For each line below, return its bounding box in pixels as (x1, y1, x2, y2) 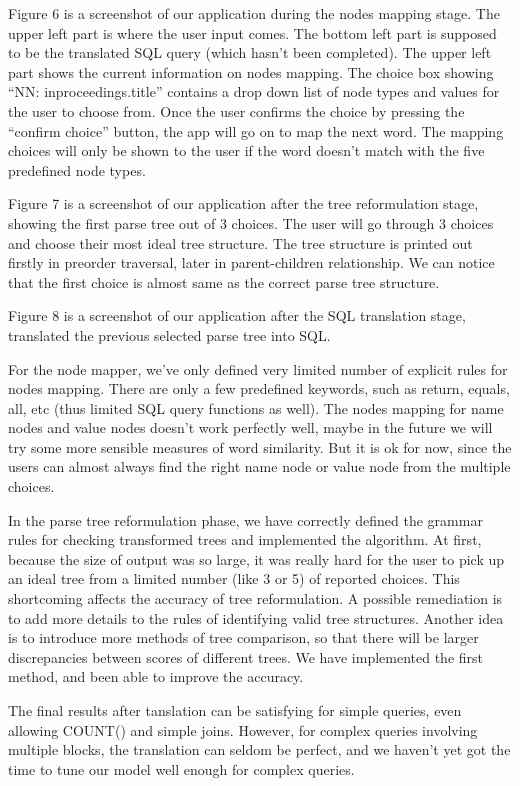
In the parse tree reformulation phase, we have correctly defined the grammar (8, 509, 483, 530)
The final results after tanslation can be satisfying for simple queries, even (8, 700, 462, 720)
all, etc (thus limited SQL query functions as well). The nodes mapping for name (8, 397, 504, 418)
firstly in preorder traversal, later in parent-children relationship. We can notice (8, 252, 495, 273)
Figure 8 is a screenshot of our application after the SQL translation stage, (8, 305, 466, 326)
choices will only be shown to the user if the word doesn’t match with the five (8, 140, 485, 161)
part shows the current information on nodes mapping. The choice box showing (8, 61, 494, 82)
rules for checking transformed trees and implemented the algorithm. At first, (8, 529, 482, 550)
